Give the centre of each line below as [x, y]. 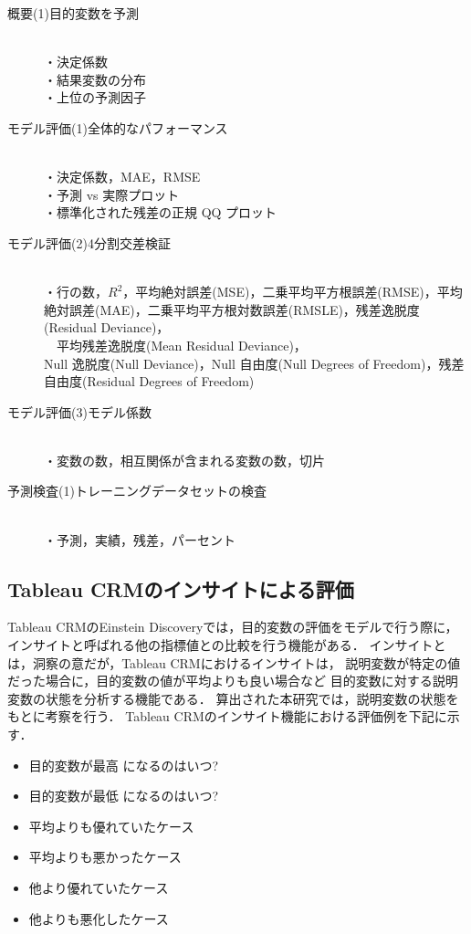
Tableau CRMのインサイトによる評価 [181, 588]
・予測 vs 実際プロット [112, 194]
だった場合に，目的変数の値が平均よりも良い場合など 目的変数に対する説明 [233, 681]
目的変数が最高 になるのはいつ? [124, 765]
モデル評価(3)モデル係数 [79, 411]
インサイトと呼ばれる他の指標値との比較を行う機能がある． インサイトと [227, 645]
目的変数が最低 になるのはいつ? [124, 796]
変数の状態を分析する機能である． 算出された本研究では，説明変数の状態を [233, 698]
